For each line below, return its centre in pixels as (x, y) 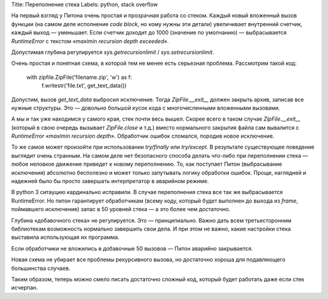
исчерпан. (25, 287)
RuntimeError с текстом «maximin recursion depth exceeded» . (90, 41)
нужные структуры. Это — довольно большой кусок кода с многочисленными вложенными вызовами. (146, 108)
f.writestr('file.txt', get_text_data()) (84, 86)
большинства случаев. (41, 268)
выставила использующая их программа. (65, 237)
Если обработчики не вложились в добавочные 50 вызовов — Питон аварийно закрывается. (132, 248)
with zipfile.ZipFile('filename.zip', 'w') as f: (79, 77)
